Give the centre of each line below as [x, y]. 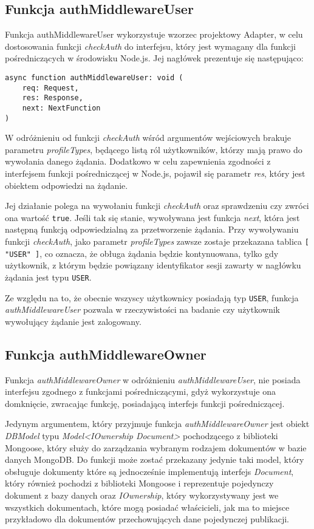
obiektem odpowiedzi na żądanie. [67, 185]
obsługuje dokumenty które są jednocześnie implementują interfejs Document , [149, 471]
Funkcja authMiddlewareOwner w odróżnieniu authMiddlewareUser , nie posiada [153, 379]
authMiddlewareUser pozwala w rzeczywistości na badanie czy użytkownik [142, 309]
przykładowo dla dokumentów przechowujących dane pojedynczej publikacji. [147, 519]
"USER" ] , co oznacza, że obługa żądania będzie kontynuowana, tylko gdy [142, 253]
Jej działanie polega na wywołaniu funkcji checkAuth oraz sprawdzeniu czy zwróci [157, 206]
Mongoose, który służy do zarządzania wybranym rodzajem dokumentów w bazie [156, 447]
